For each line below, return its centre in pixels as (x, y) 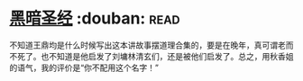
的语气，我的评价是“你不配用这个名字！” (84, 67)
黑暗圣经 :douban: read (95, 18)
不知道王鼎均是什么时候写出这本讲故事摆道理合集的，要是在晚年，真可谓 (143, 45)
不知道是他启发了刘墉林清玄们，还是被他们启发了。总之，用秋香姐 (171, 56)
